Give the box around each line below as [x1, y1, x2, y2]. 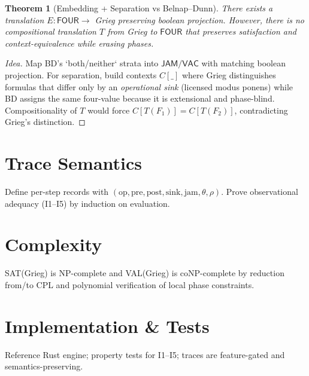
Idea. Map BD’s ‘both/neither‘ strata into [5, 57, 159, 69]
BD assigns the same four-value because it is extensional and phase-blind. [5, 92, 275, 105]
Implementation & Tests [5, 313, 210, 338]
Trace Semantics [5, 151, 143, 175]
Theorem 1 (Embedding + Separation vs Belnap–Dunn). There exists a [5, 2, 273, 14]
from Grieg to [107, 25, 157, 38]
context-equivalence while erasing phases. [5, 36, 154, 49]
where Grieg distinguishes [181, 68, 276, 81]
